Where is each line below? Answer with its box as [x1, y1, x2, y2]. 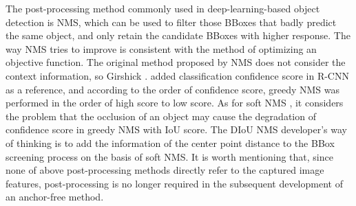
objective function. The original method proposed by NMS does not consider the [6, 55, 346, 69]
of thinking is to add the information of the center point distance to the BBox [6, 135, 335, 150]
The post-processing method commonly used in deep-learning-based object [6, 1, 320, 15]
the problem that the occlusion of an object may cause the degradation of [6, 108, 316, 123]
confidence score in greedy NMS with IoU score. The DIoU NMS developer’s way [6, 122, 347, 137]
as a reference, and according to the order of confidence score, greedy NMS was [6, 82, 340, 96]
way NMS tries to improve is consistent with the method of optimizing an [6, 41, 317, 56]
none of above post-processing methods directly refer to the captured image [6, 163, 324, 177]
